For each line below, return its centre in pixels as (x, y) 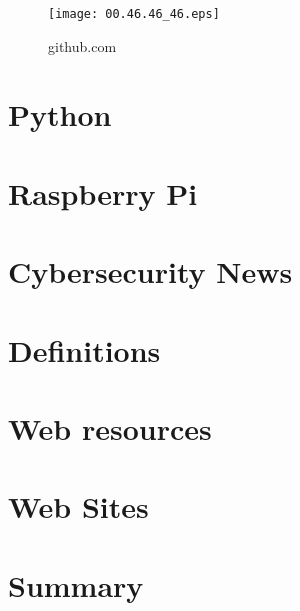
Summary (76, 584)
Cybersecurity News (150, 271)
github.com (82, 45)
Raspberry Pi (103, 192)
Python (60, 114)
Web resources (110, 427)
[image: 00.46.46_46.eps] (134, 14)
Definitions (84, 349)
